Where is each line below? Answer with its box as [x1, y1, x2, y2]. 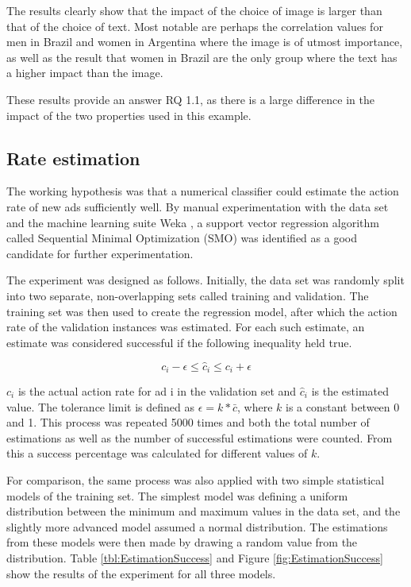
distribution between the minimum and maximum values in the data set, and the [6, 503, 401, 519]
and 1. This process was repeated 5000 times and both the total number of [6, 414, 370, 431]
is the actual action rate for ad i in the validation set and [17, 382, 297, 399]
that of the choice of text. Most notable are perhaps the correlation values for [6, 17, 383, 34]
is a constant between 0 [286, 398, 400, 415]
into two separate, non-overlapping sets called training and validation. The [6, 287, 369, 303]
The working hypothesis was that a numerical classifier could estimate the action [6, 183, 399, 199]
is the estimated [311, 382, 390, 399]
